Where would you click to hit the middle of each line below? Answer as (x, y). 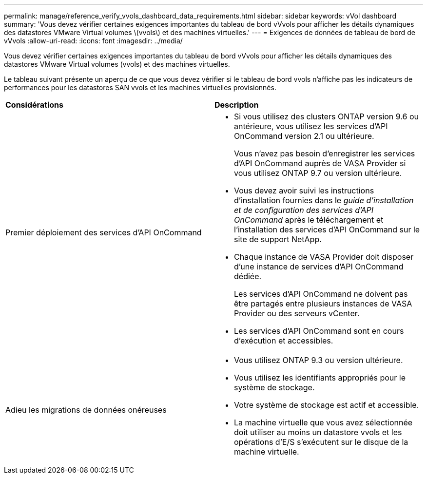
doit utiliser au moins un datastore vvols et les (318, 432)
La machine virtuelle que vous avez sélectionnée (323, 422)
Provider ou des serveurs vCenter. (297, 313)
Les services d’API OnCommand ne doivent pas (321, 294)
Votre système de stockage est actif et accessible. (327, 405)
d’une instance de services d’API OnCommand (319, 267)
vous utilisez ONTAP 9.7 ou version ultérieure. (318, 173)
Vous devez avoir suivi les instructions (304, 191)
